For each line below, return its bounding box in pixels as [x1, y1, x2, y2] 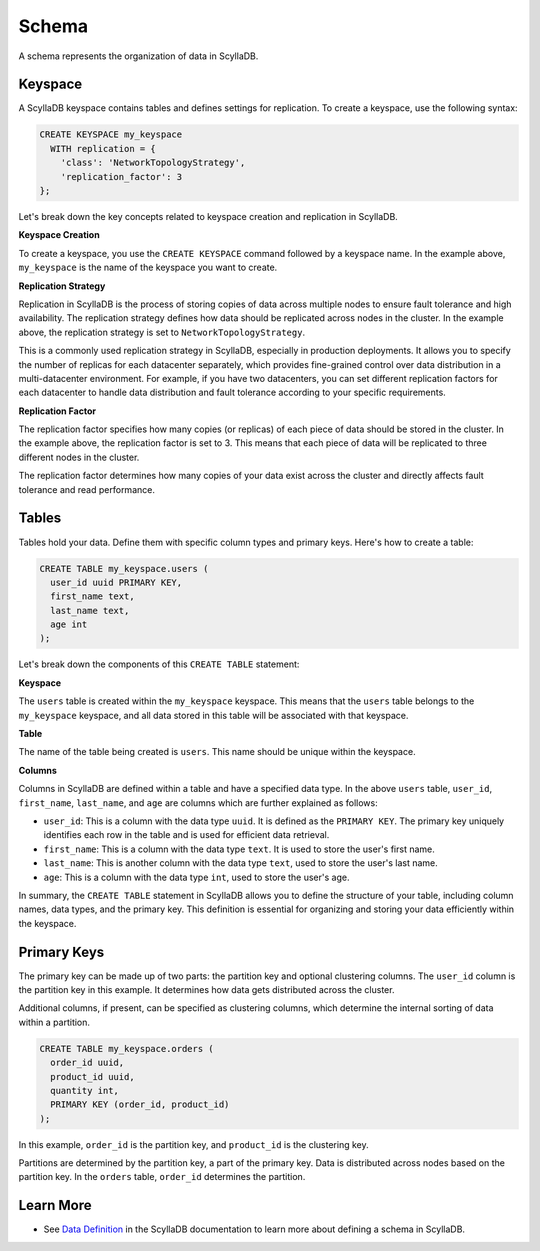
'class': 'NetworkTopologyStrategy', [60, 157, 246, 169]
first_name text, [50, 591, 135, 602]
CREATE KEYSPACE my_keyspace [39, 129, 183, 140]
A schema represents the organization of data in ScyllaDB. [18, 50, 259, 62]
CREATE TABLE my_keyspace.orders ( [39, 1043, 214, 1054]
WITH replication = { [50, 143, 157, 154]
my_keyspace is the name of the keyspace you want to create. [18, 261, 278, 274]
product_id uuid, [50, 1071, 135, 1082]
